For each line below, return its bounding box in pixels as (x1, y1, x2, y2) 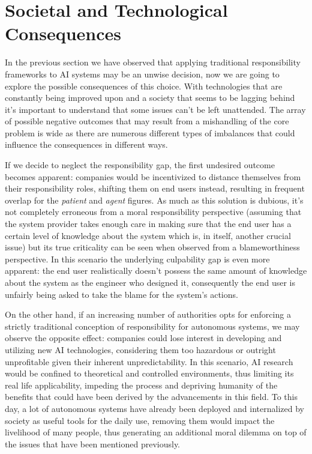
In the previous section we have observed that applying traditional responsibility (5, 56, 301, 68)
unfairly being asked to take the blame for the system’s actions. (5, 288, 238, 300)
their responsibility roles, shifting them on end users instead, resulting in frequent (5, 182, 305, 195)
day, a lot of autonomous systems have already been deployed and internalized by (5, 402, 304, 414)
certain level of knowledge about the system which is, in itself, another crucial (5, 229, 291, 241)
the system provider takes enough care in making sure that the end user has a (5, 217, 292, 230)
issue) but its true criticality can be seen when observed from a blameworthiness (5, 241, 300, 253)
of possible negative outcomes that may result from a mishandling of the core (5, 115, 289, 127)
